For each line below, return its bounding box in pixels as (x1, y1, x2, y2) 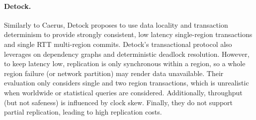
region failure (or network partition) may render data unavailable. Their (4, 68, 224, 78)
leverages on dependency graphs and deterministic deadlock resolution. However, (4, 48, 250, 59)
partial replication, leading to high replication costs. (4, 107, 162, 117)
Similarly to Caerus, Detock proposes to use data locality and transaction (4, 19, 228, 30)
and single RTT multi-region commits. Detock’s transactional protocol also (4, 39, 232, 49)
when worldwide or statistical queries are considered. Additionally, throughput (4, 87, 243, 97)
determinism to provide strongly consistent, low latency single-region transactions (4, 29, 253, 40)
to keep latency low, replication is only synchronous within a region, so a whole (4, 58, 246, 69)
